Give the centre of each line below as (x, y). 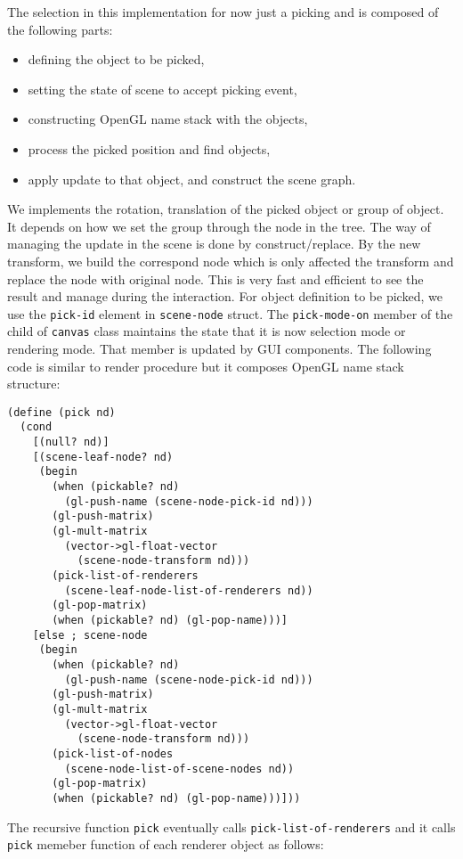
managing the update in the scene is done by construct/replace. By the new (214, 244)
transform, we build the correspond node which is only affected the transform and (231, 261)
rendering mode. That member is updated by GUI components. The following (219, 349)
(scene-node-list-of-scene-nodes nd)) (179, 769)
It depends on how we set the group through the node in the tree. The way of (219, 226)
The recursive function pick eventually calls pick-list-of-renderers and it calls (231, 826)
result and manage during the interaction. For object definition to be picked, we (225, 296)
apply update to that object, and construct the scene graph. (192, 179)
